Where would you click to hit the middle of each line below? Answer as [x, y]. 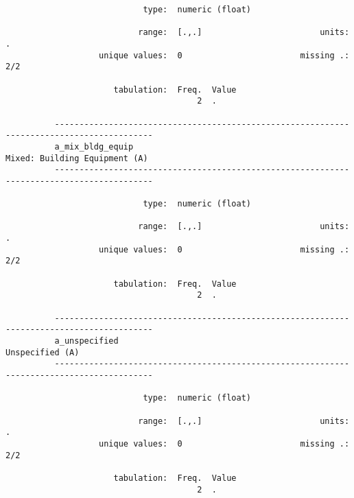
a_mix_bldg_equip [94, 146]
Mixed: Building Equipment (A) [77, 158]
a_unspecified [86, 341]
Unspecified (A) [43, 352]
